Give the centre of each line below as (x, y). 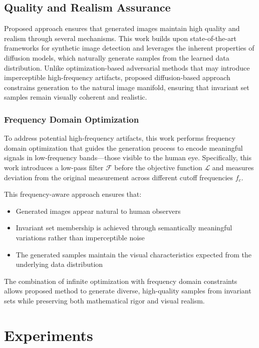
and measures (233, 167)
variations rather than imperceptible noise (80, 237)
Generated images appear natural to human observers (98, 211)
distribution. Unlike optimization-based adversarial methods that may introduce (127, 67)
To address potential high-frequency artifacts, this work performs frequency (120, 138)
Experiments (49, 335)
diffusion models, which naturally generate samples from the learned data (117, 57)
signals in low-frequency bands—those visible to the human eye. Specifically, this (128, 157)
